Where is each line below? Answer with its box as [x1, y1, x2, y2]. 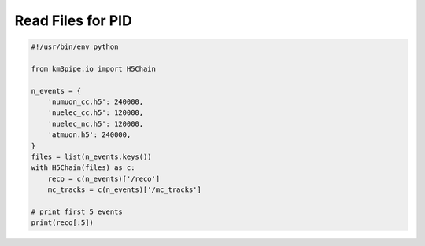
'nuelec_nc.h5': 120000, [47, 119, 144, 128]
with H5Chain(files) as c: [31, 163, 135, 172]
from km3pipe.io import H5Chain [31, 64, 157, 73]
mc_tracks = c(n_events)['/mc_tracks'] [47, 185, 202, 194]
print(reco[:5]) [31, 218, 94, 227]
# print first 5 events [31, 207, 124, 216]
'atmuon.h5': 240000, [47, 130, 131, 139]
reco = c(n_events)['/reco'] [47, 174, 161, 183]
